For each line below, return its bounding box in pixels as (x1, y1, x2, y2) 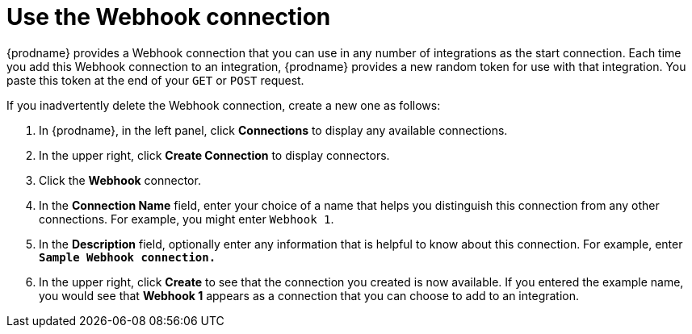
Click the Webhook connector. (39, 173, 201, 187)
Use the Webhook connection (6, 3, 331, 31)
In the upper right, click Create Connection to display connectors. (39, 148, 390, 162)
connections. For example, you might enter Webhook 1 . (39, 211, 334, 226)
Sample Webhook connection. (39, 250, 216, 264)
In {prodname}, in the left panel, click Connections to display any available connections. (39, 123, 508, 137)
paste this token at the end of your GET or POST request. (6, 73, 304, 87)
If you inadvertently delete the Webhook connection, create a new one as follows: (6, 98, 441, 112)
